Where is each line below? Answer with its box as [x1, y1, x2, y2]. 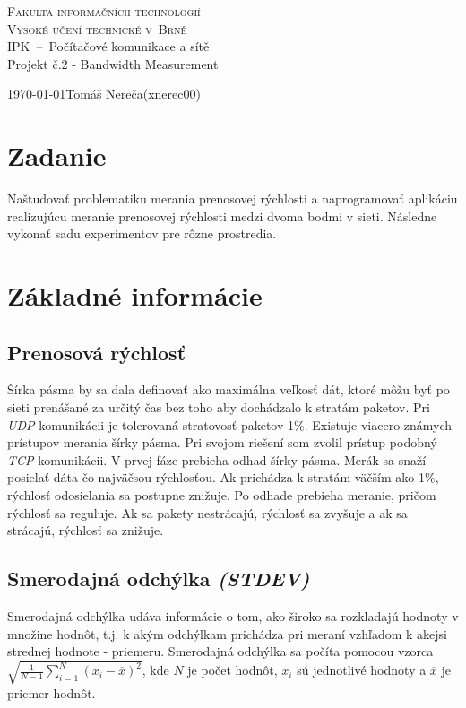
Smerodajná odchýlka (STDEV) [7, 565, 310, 592]
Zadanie [7, 137, 107, 174]
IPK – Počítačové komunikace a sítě [7, 37, 210, 56]
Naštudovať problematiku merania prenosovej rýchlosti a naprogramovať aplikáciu [7, 189, 458, 208]
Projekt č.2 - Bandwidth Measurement [7, 54, 219, 73]
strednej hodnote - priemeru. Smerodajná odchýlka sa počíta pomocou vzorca [7, 642, 434, 661]
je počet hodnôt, [187, 661, 278, 679]
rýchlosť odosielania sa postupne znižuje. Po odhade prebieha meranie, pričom [7, 486, 436, 505]
